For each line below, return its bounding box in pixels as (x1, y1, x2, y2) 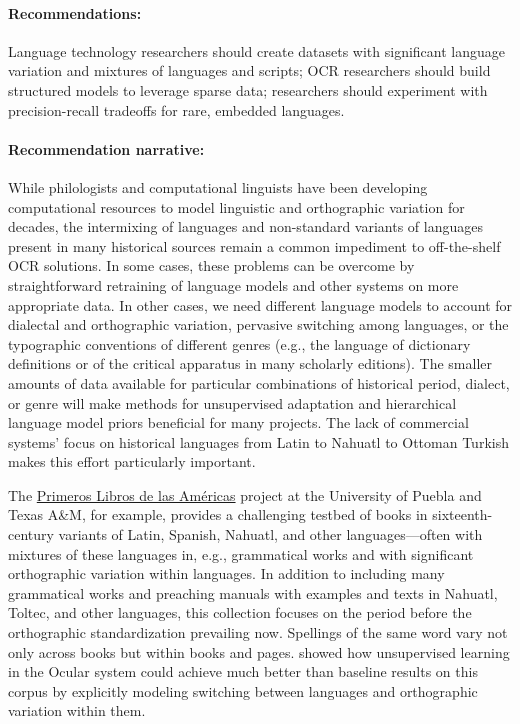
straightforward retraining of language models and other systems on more (8, 274, 459, 295)
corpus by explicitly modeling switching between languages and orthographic (8, 680, 478, 701)
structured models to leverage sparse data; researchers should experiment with (8, 79, 488, 100)
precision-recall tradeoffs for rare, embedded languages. (8, 99, 345, 120)
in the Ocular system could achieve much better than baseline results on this (8, 661, 478, 682)
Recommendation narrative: (8, 138, 205, 159)
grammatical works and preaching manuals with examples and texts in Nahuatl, (8, 582, 498, 603)
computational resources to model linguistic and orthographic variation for (8, 196, 465, 217)
